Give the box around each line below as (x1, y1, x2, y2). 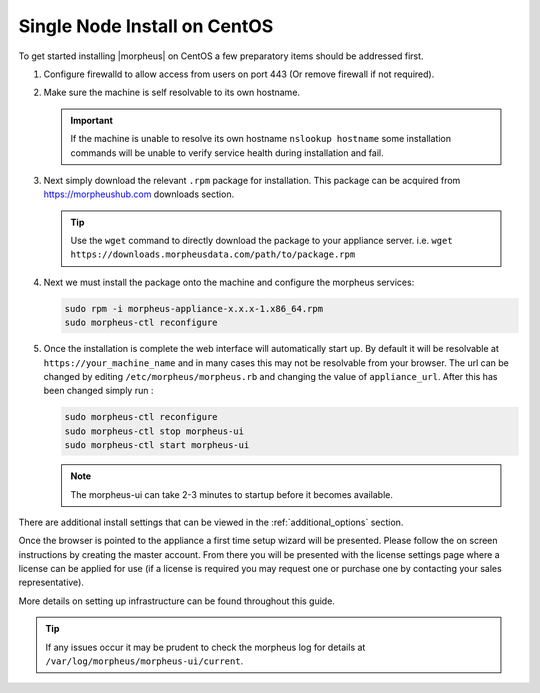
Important (70, 114, 114, 126)
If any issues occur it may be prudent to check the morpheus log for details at (45, 641, 366, 653)
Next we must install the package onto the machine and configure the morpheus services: (43, 276, 415, 288)
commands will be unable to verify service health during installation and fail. (70, 146, 384, 159)
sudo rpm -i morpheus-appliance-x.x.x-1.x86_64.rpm (64, 303, 324, 314)
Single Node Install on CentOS (18, 15, 274, 37)
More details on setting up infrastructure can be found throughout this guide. (18, 595, 335, 607)
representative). (18, 576, 85, 589)
